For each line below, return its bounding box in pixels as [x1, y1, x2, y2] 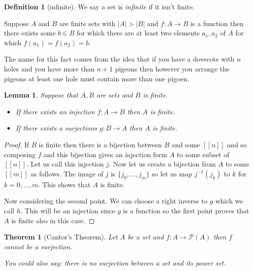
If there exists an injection [15, 106, 95, 116]
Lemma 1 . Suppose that [4, 90, 78, 100]
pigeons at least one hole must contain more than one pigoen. [4, 73, 190, 83]
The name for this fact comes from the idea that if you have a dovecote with [4, 54, 235, 64]
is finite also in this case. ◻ [11, 215, 95, 225]
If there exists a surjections [15, 123, 97, 133]
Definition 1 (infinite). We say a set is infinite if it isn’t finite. [4, 1, 194, 11]
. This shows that [38, 179, 91, 189]
